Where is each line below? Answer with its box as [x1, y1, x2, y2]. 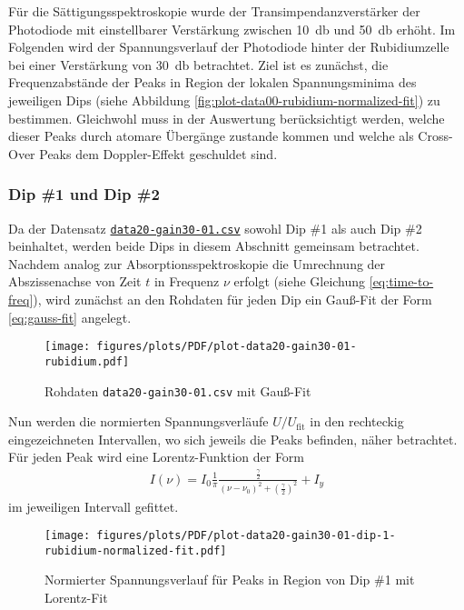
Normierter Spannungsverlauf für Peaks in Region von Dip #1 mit [44, 570, 415, 589]
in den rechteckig [310, 412, 404, 431]
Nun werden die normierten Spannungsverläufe [8, 412, 269, 431]
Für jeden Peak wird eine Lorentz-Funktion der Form [8, 447, 305, 466]
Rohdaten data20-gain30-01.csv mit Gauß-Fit [44, 381, 311, 400]
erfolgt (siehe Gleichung [233, 272, 366, 291]
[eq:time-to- [369, 272, 434, 291]
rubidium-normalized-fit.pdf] [44, 544, 227, 557]
